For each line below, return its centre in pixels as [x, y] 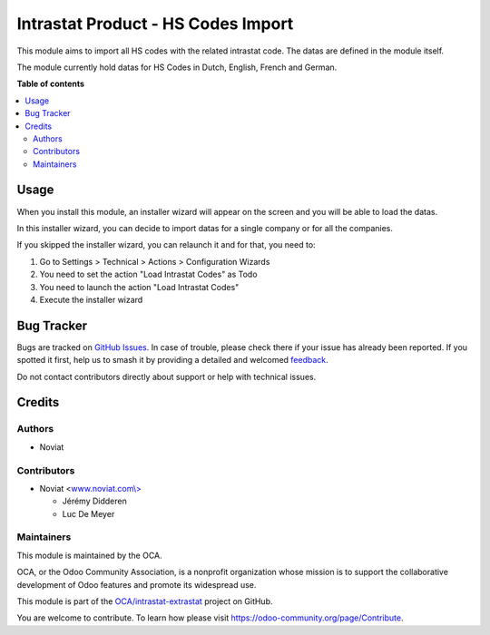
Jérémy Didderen [94, 501]
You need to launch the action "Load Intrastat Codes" [139, 287]
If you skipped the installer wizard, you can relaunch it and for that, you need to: [167, 245]
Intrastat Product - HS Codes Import [155, 24]
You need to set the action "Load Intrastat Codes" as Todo [148, 274]
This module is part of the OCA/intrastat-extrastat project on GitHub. [145, 601]
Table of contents [51, 84]
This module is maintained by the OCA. [89, 555]
